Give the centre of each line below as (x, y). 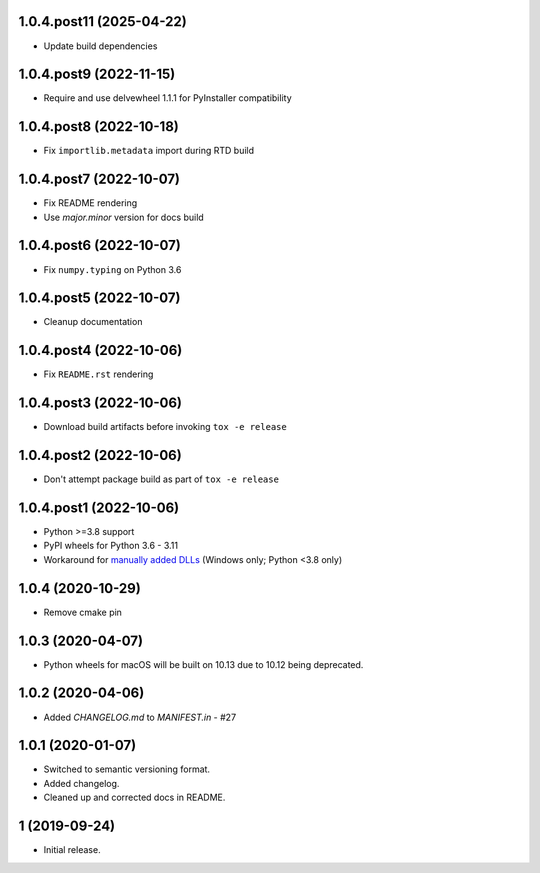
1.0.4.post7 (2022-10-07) (99, 179)
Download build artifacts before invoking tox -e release (165, 427)
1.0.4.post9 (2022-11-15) (97, 74)
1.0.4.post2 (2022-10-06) (100, 455)
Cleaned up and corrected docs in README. (134, 797)
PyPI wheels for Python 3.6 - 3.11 (111, 546)
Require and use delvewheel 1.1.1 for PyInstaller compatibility (167, 98)
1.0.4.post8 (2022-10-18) (98, 126)
